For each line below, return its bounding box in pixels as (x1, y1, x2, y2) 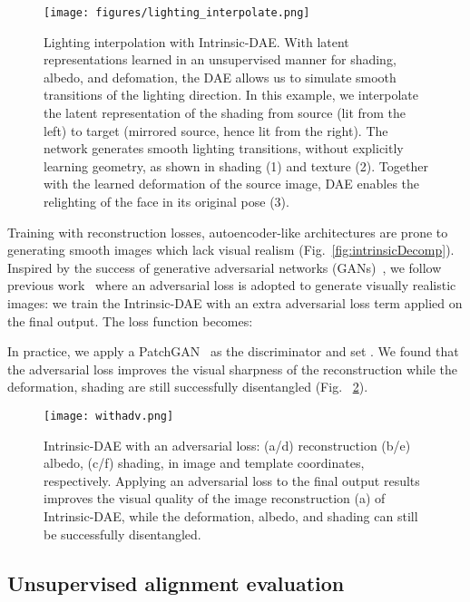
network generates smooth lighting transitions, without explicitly (44, 139, 404, 158)
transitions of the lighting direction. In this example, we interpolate (44, 85, 418, 104)
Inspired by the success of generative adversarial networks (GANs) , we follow (7, 257, 442, 277)
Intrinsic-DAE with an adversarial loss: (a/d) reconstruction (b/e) (44, 435, 411, 454)
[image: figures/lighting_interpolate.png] (44, 6, 310, 19)
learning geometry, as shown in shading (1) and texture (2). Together (44, 156, 428, 175)
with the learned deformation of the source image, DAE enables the (44, 174, 420, 193)
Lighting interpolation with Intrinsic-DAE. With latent (44, 32, 349, 51)
